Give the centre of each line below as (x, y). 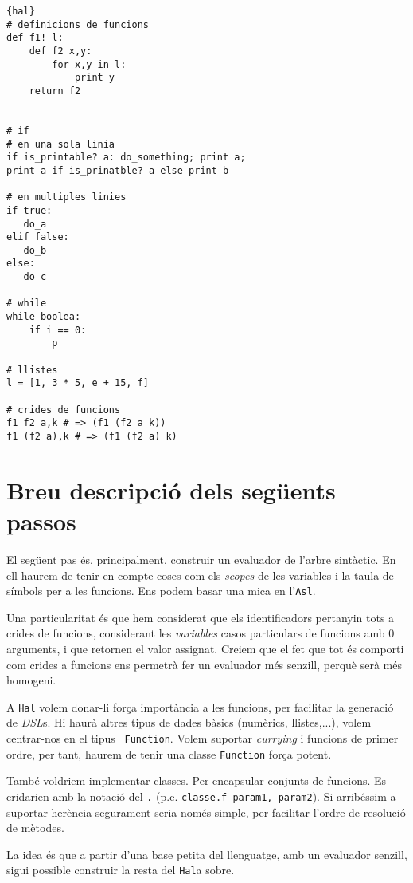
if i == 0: (58, 330)
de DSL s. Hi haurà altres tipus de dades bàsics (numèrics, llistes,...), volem (189, 722)
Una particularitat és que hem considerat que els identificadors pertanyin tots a (201, 617)
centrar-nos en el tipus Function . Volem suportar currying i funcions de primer (203, 738)
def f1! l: (35, 38)
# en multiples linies (66, 197)
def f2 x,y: (60, 51)
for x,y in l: (89, 64)
